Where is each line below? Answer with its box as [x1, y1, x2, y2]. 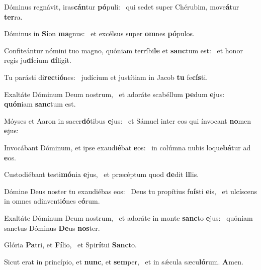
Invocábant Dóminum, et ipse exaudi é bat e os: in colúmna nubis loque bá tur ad [4, 142, 251, 152]
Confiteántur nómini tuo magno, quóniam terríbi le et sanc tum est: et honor [4, 45, 243, 55]
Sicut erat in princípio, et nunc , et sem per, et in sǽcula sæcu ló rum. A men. [4, 256, 243, 266]
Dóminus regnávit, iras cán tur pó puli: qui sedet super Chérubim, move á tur [4, 2, 239, 12]
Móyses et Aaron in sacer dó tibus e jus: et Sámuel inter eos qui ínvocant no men [4, 115, 251, 126]
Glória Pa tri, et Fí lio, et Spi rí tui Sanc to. [4, 239, 137, 250]
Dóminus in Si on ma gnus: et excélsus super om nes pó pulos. [4, 28, 195, 39]
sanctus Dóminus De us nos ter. [4, 222, 100, 233]
